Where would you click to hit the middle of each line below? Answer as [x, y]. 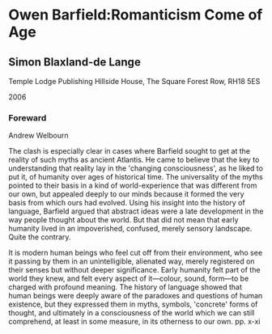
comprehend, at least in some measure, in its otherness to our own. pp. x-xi [134, 322]
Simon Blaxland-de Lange [75, 62]
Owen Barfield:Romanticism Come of [136, 15]
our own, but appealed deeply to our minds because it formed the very [126, 194]
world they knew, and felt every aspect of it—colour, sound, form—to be [129, 279]
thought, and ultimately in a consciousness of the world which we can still [132, 313]
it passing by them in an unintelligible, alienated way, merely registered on [132, 261]
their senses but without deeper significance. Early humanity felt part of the [134, 270]
